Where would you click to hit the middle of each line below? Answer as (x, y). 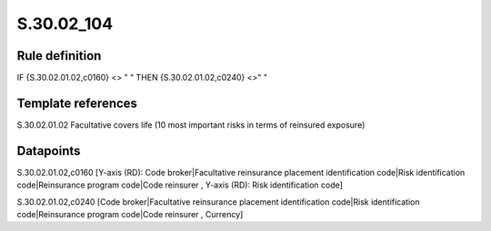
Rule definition (59, 56)
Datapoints (49, 151)
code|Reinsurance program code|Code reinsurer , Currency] (130, 215)
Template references (77, 103)
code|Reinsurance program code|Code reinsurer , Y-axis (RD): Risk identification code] (180, 185)
